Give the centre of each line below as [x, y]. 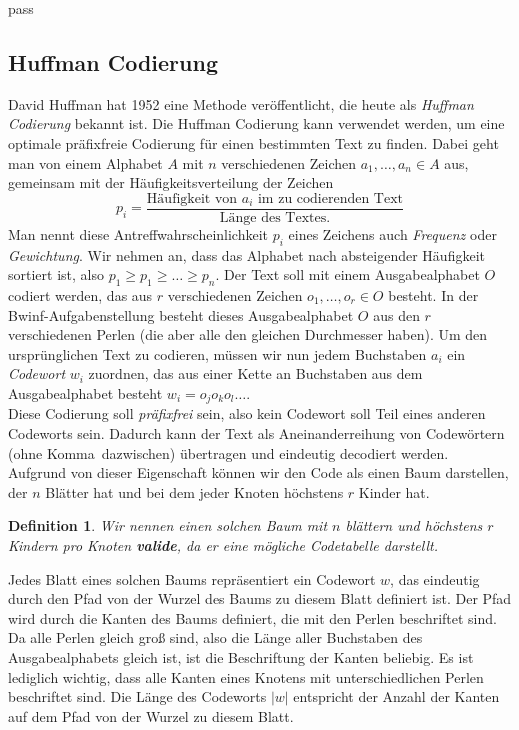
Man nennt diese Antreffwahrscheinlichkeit [138, 233]
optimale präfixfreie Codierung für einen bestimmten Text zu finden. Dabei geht [253, 142]
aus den [396, 314]
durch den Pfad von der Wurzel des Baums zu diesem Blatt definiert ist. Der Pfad [260, 598]
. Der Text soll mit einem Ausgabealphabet [347, 274]
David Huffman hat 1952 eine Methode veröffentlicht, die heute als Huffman [241, 103]
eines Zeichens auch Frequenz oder [392, 233]
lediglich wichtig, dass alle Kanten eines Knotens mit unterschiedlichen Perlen [246, 676]
